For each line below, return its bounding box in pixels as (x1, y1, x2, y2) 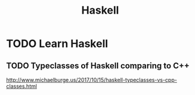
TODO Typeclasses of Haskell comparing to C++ (6, 61, 190, 71)
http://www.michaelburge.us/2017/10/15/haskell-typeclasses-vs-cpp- (6, 77, 177, 83)
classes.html (6, 83, 38, 90)
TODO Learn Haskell (6, 37, 109, 50)
